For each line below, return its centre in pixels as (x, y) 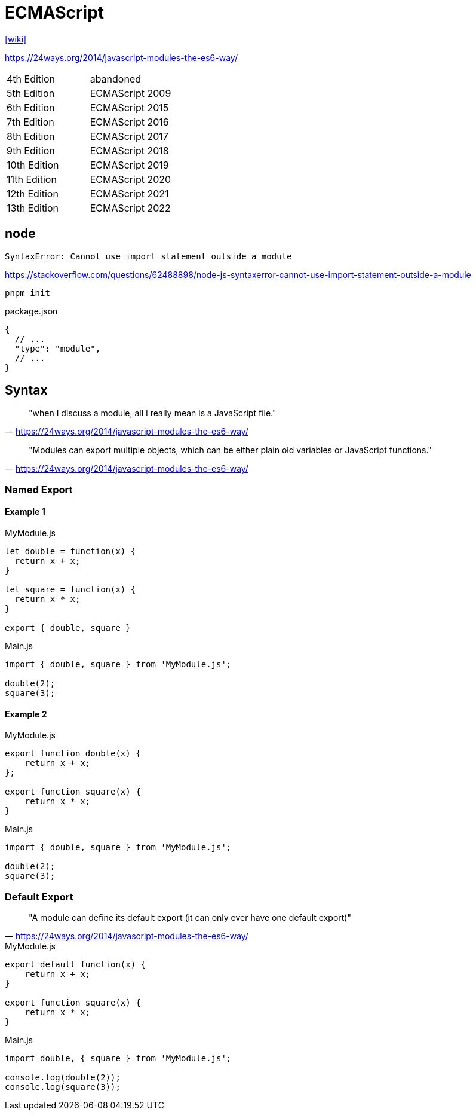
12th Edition (33, 193)
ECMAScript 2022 (130, 208)
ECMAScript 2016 (129, 122)
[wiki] (16, 39)
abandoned (115, 79)
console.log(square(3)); (63, 1087)
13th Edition (33, 208)
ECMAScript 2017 (129, 136)
